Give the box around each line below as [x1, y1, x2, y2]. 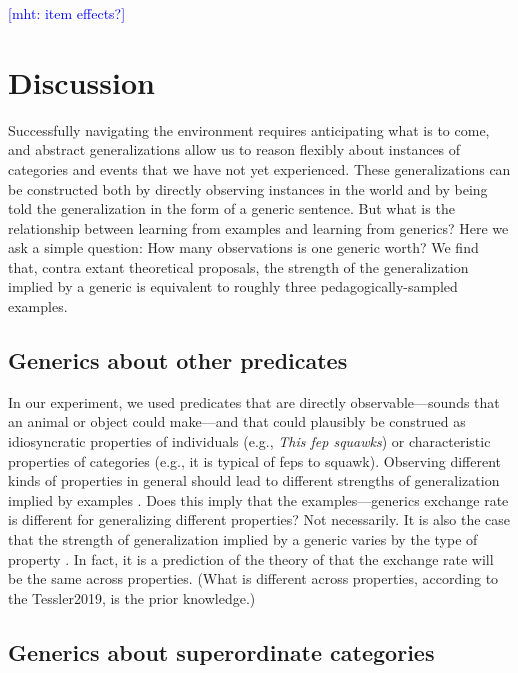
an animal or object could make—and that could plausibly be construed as [8, 411, 466, 432]
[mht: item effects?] [8, 3, 126, 23]
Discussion [8, 61, 155, 102]
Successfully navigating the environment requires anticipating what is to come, [8, 119, 490, 140]
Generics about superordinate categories [8, 636, 435, 667]
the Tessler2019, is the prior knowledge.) [8, 587, 256, 608]
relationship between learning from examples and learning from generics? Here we [8, 217, 509, 238]
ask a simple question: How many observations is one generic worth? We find [8, 237, 479, 258]
